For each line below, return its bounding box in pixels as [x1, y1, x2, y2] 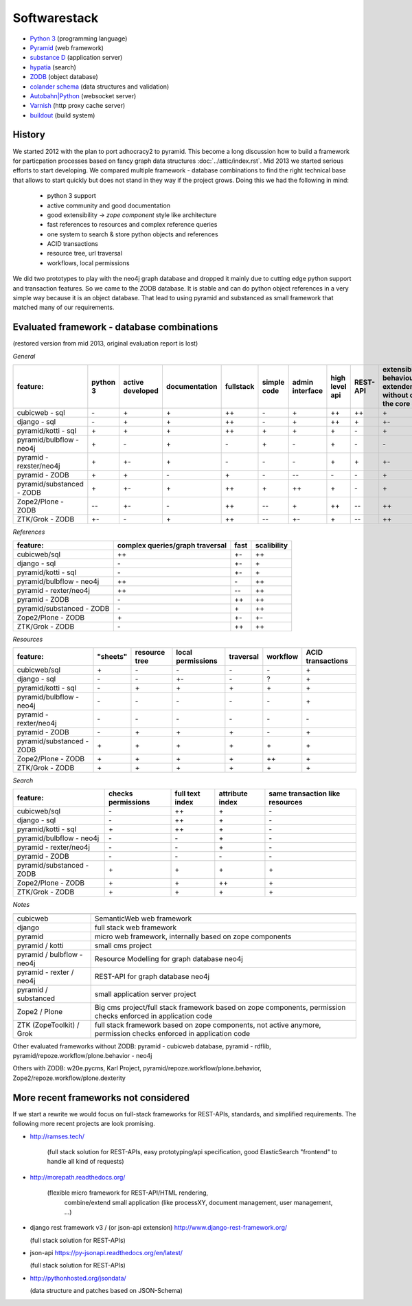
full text [174, 789, 201, 798]
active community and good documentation [47, 201, 171, 210]
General [12, 352, 36, 360]
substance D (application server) [30, 54, 123, 62]
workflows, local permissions [47, 258, 130, 267]
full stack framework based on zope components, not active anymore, [94, 1020, 321, 1030]
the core [382, 399, 411, 409]
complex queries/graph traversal [117, 540, 227, 550]
